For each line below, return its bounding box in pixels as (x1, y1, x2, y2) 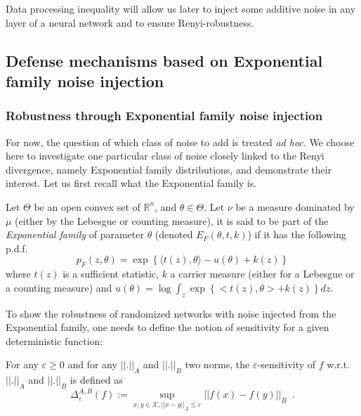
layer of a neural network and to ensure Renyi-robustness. (6, 15, 254, 30)
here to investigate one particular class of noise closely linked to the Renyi (6, 148, 324, 163)
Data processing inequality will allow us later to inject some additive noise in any (6, 1, 356, 15)
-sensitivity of (257, 357, 316, 372)
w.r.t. (327, 357, 350, 372)
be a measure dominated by (235, 199, 355, 214)
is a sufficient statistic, (63, 266, 159, 281)
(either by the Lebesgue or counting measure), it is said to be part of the (15, 213, 329, 228)
